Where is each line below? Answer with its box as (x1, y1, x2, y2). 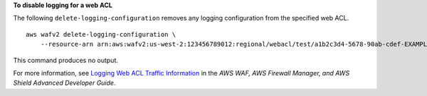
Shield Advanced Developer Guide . (13, 78, 116, 88)
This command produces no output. (13, 56, 119, 64)
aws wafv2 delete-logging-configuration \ (26, 30, 176, 38)
